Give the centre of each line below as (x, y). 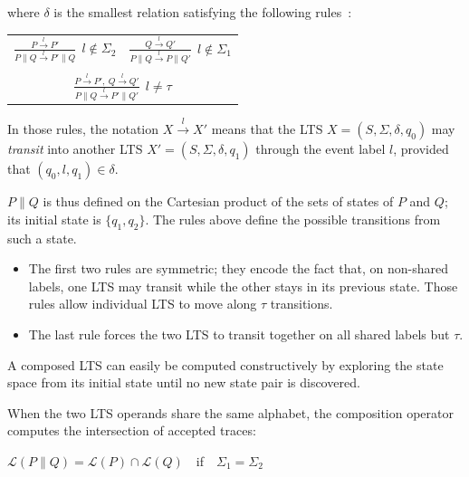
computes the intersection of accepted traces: (132, 430)
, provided (421, 149)
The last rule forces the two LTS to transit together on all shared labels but (239, 334)
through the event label (321, 149)
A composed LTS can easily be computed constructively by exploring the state (225, 364)
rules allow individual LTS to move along (143, 304)
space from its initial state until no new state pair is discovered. (184, 382)
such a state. (42, 238)
